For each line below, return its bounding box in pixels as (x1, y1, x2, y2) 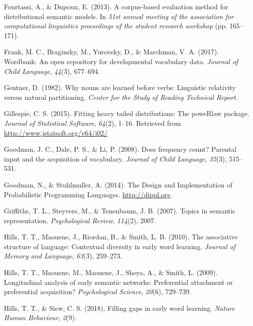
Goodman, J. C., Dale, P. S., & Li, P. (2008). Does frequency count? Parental (4, 144, 237, 154)
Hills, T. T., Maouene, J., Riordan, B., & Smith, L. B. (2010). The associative (4, 232, 238, 242)
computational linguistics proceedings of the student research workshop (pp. (4, 21, 228, 31)
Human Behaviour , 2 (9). (4, 312, 77, 323)
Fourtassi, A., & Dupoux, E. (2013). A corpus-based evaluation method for (4, 1, 229, 11)
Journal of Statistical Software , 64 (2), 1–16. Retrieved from (4, 117, 181, 128)
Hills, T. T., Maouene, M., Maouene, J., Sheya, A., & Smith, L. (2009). (4, 267, 218, 278)
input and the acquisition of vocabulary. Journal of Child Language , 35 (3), (4, 153, 227, 163)
